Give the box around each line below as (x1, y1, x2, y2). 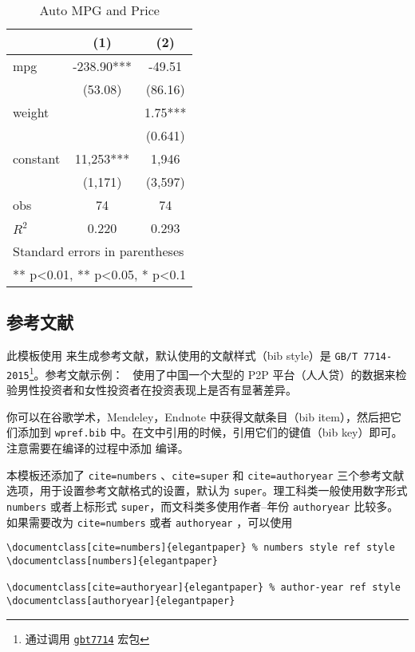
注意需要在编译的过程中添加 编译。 (6, 440, 189, 456)
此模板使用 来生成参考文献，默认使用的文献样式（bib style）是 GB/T (6, 347, 358, 364)
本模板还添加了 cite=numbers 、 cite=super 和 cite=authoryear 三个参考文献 (6, 466, 405, 483)
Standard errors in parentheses (13, 242, 184, 260)
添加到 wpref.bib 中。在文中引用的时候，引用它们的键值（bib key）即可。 (17, 424, 403, 441)
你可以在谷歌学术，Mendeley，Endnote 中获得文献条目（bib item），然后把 (6, 408, 390, 425)
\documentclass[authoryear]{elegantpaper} (6, 595, 235, 607)
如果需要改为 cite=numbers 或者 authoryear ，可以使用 (6, 513, 293, 530)
